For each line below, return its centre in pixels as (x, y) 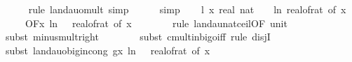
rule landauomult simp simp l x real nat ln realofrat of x (187, 9)
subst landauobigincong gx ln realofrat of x (108, 50)
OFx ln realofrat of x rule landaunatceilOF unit (156, 23)
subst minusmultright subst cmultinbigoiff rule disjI (138, 37)
